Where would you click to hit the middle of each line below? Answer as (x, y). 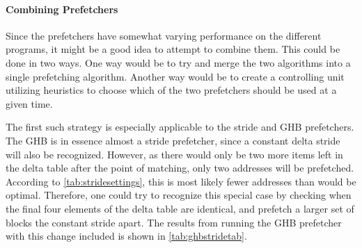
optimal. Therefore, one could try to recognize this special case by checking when (179, 195)
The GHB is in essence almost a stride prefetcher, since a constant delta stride (173, 140)
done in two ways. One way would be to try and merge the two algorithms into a (178, 62)
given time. (29, 103)
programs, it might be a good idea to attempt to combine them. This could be (173, 49)
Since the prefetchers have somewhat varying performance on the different (164, 35)
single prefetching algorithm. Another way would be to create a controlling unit (175, 76)
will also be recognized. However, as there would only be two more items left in (174, 154)
